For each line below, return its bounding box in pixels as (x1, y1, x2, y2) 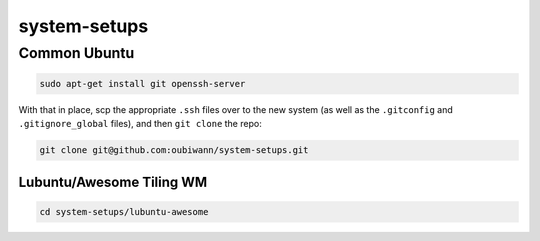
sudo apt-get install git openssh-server (39, 78, 246, 89)
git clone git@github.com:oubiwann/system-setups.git (39, 145, 309, 156)
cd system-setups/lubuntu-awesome (39, 206, 209, 217)
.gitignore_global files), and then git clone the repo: (18, 118, 262, 130)
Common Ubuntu (18, 44, 135, 62)
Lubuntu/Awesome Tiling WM (18, 173, 208, 190)
